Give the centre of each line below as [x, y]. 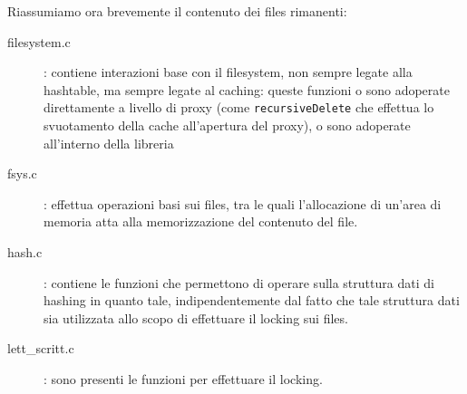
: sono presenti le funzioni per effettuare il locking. [183, 378]
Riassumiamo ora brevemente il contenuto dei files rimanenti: [177, 11]
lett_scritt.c [41, 348]
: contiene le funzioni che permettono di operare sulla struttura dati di [239, 282]
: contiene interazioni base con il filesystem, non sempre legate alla [228, 72]
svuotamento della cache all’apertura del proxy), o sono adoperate [227, 125]
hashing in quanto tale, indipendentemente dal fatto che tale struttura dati [252, 300]
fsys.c [22, 173]
